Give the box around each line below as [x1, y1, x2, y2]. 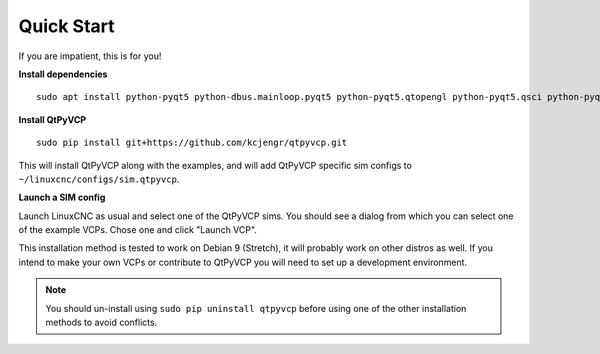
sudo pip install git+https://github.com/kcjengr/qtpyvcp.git [36, 137, 348, 149]
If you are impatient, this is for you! [18, 50, 162, 62]
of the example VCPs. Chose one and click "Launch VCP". [18, 224, 257, 236]
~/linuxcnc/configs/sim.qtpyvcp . [18, 173, 180, 185]
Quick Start [18, 15, 115, 37]
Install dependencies [18, 68, 108, 80]
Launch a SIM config [18, 191, 106, 204]
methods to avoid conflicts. [45, 316, 158, 329]
